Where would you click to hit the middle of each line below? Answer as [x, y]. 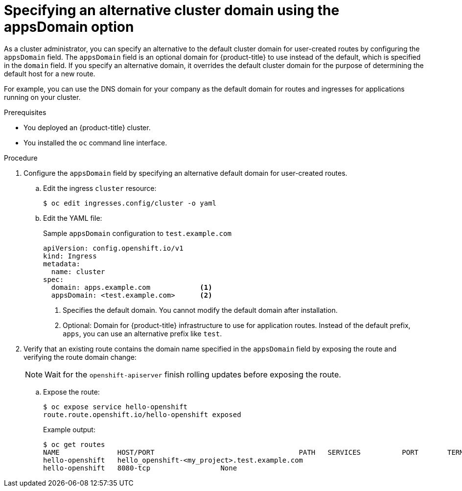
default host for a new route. [50, 73]
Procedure [21, 158]
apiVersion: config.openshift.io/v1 [113, 248]
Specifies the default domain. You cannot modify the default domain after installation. [200, 310]
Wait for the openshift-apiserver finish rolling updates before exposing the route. [193, 374]
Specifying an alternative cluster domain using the [172, 10]
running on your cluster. [42, 97]
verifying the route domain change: [80, 357]
